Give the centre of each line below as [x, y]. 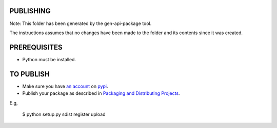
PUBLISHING [30, 11]
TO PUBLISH [29, 74]
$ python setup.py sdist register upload [64, 114]
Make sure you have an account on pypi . [65, 86]
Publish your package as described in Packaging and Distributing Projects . [101, 93]
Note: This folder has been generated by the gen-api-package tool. [81, 23]
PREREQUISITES [36, 47]
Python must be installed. [49, 59]
